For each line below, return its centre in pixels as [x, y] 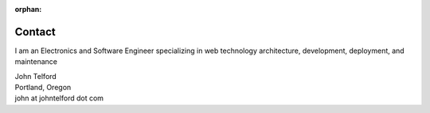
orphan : [28, 9]
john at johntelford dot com [59, 98]
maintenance [36, 62]
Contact [35, 32]
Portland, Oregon [43, 88]
